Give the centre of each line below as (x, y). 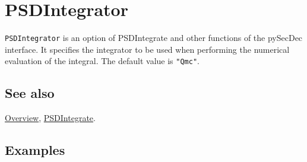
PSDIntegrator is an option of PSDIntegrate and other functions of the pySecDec (154, 38)
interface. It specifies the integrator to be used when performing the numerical (147, 49)
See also (30, 93)
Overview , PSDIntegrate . (50, 118)
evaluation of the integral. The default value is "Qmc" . (102, 61)
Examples (35, 150)
